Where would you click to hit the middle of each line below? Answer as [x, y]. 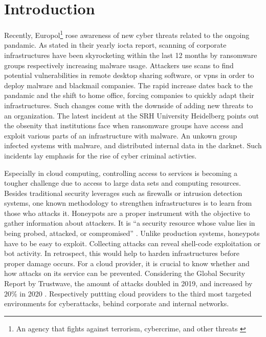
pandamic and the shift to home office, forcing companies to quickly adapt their [129, 95]
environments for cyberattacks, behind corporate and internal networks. [117, 303]
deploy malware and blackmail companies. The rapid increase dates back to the [129, 85]
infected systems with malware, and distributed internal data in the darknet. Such [133, 145]
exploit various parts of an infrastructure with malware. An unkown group [121, 135]
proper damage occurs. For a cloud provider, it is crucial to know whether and [127, 263]
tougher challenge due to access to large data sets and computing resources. [123, 183]
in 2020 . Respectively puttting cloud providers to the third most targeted [136, 293]
